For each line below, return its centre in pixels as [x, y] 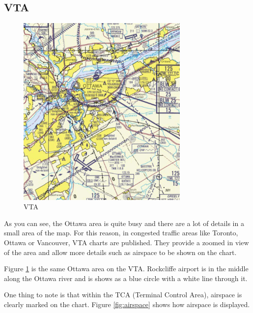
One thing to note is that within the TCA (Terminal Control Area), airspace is [123, 295]
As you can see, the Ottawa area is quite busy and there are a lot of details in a [124, 223]
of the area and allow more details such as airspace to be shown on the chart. [120, 252]
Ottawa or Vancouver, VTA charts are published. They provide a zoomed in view [126, 242]
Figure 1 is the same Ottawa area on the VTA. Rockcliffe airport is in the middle [126, 269]
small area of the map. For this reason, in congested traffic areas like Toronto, [121, 233]
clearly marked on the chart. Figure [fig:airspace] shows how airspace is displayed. [127, 304]
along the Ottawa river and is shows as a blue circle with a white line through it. [126, 278]
